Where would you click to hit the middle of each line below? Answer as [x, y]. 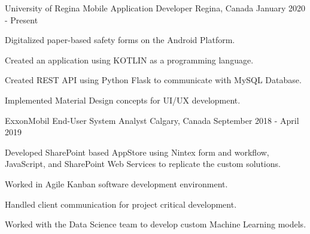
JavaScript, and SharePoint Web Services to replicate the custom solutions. [143, 164]
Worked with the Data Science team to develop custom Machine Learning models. [156, 224]
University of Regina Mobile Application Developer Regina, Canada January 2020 [155, 8]
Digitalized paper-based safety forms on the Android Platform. [120, 40]
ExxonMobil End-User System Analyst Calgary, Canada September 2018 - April [152, 120]
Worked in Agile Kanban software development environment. [116, 183]
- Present [22, 19]
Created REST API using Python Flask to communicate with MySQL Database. [153, 80]
